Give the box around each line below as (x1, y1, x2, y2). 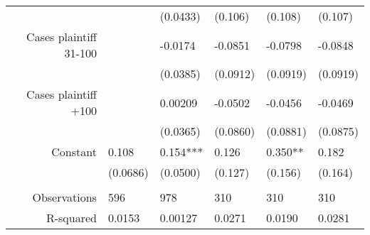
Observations (32, 189, 97, 205)
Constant (51, 143, 97, 160)
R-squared (46, 209, 97, 226)
